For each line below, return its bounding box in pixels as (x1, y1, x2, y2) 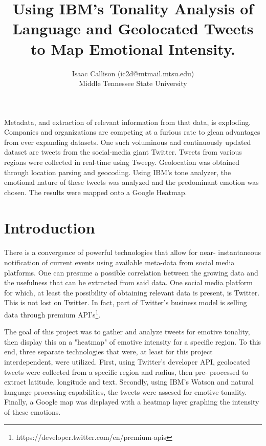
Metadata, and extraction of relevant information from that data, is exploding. (4, 116, 251, 127)
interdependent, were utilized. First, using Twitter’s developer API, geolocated (4, 356, 250, 367)
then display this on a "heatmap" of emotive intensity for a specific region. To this (4, 336, 261, 347)
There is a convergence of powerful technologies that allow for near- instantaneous (4, 247, 261, 258)
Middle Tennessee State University (79, 78, 187, 89)
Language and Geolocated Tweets (12, 18, 254, 39)
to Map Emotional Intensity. (31, 38, 235, 59)
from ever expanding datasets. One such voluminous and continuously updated (4, 136, 251, 147)
